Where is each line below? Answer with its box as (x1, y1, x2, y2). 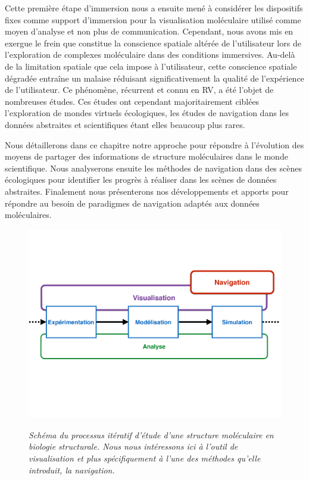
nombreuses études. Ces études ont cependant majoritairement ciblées (5, 95, 260, 107)
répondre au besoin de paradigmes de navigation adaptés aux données (5, 197, 260, 209)
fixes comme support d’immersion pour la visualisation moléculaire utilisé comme (5, 13, 301, 26)
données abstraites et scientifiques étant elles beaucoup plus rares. (5, 118, 245, 130)
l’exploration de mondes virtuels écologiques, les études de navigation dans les (5, 107, 289, 119)
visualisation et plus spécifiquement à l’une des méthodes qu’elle (29, 452, 261, 465)
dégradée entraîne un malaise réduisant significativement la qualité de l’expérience (5, 71, 304, 84)
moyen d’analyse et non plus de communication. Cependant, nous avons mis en (5, 25, 294, 38)
